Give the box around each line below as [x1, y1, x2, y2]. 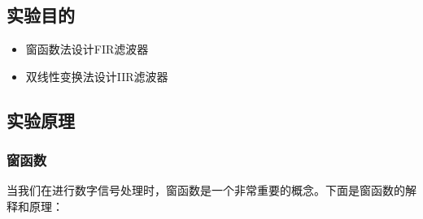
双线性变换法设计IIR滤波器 [25, 67, 168, 84]
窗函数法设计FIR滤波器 [25, 41, 149, 58]
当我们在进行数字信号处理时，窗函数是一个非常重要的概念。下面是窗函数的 [7, 182, 405, 199]
